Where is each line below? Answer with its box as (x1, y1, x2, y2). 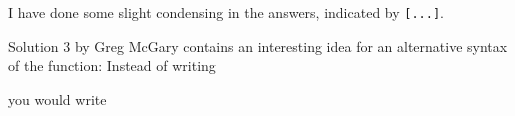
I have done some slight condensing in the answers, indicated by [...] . (8, 2, 444, 22)
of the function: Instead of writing (8, 55, 216, 76)
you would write (8, 88, 107, 109)
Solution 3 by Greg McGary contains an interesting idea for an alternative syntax (8, 35, 508, 56)
